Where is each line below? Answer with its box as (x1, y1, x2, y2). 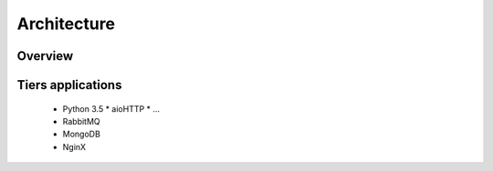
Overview (16, 48, 74, 64)
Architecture (16, 14, 116, 34)
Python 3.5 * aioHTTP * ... (62, 103, 160, 114)
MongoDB (62, 128, 100, 140)
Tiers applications (16, 77, 122, 93)
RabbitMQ (62, 116, 100, 126)
